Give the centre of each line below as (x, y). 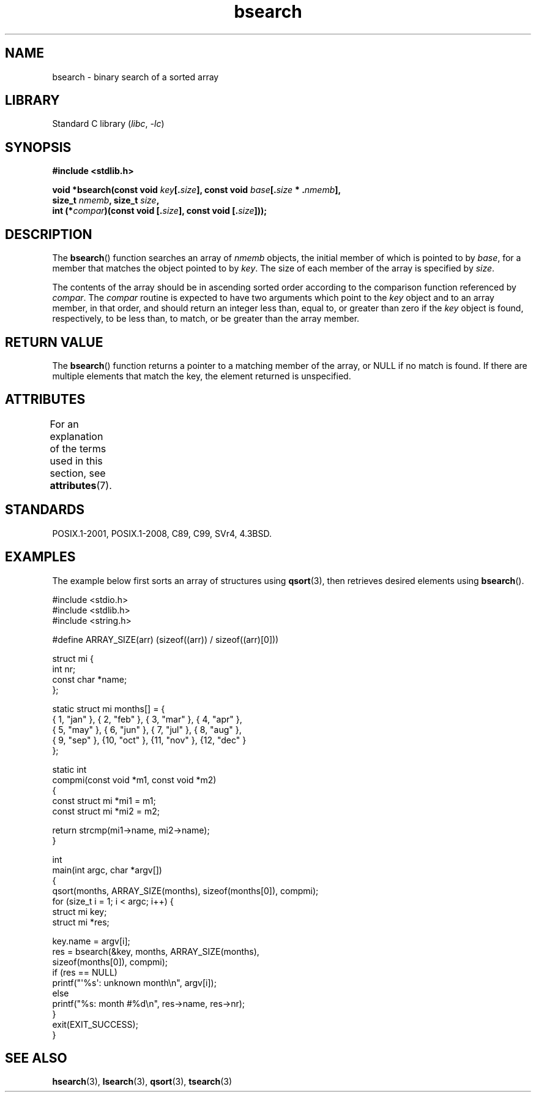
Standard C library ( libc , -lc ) (108, 124)
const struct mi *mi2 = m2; (106, 811)
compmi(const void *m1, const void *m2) (134, 780)
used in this (76, 461)
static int (69, 769)
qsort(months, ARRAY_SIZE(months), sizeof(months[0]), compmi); (185, 890)
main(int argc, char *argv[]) (107, 870)
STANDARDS (45, 510)
